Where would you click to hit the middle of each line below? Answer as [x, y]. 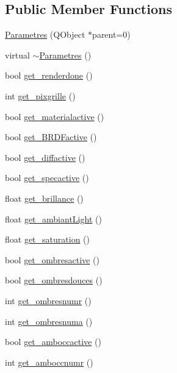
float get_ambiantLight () [53, 218]
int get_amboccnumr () [49, 362]
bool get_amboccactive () [53, 342]
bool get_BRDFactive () [51, 137]
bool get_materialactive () [55, 116]
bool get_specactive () [47, 178]
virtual [17, 55]
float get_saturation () [47, 239]
